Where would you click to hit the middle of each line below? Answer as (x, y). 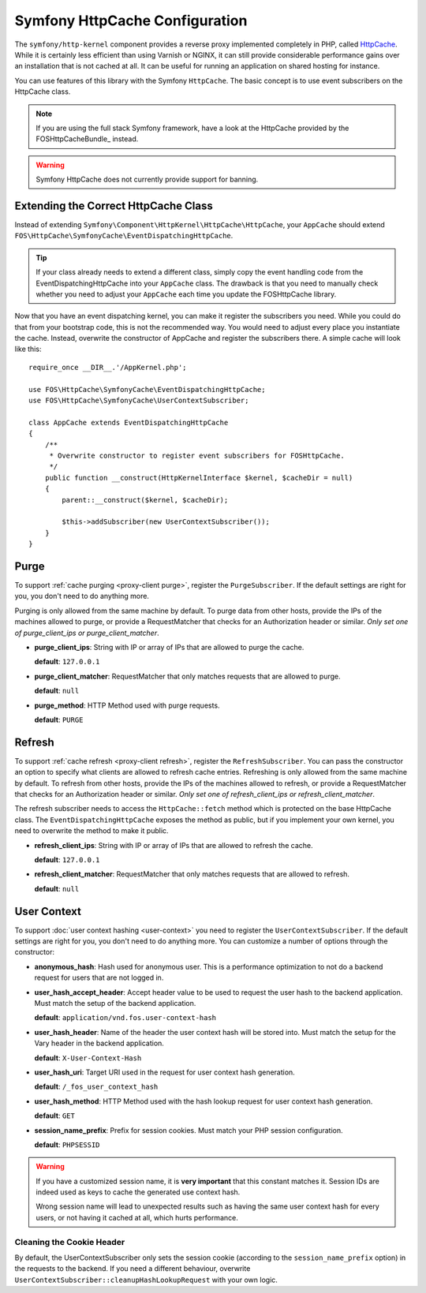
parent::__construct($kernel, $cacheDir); (145, 500)
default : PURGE (59, 719)
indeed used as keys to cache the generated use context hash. (138, 1192)
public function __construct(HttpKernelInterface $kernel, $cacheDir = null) (199, 478)
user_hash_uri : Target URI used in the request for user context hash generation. (164, 1072)
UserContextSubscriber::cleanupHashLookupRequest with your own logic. (146, 1280)
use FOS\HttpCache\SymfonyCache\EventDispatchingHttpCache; (147, 389)
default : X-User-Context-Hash (88, 1058)
